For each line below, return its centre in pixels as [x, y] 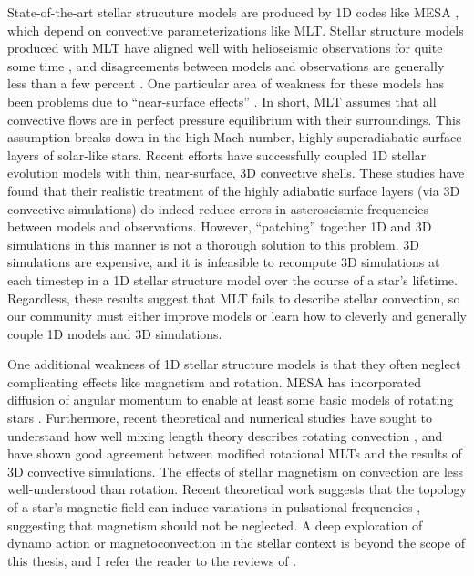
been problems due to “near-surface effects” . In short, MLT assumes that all [222, 101]
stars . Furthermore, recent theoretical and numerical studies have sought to [220, 418]
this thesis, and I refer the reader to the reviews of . [152, 560]
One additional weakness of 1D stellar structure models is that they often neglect [234, 364]
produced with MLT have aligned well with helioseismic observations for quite [225, 48]
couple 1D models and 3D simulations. [115, 333]
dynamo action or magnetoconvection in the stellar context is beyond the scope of [236, 543]
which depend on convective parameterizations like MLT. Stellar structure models [236, 30]
